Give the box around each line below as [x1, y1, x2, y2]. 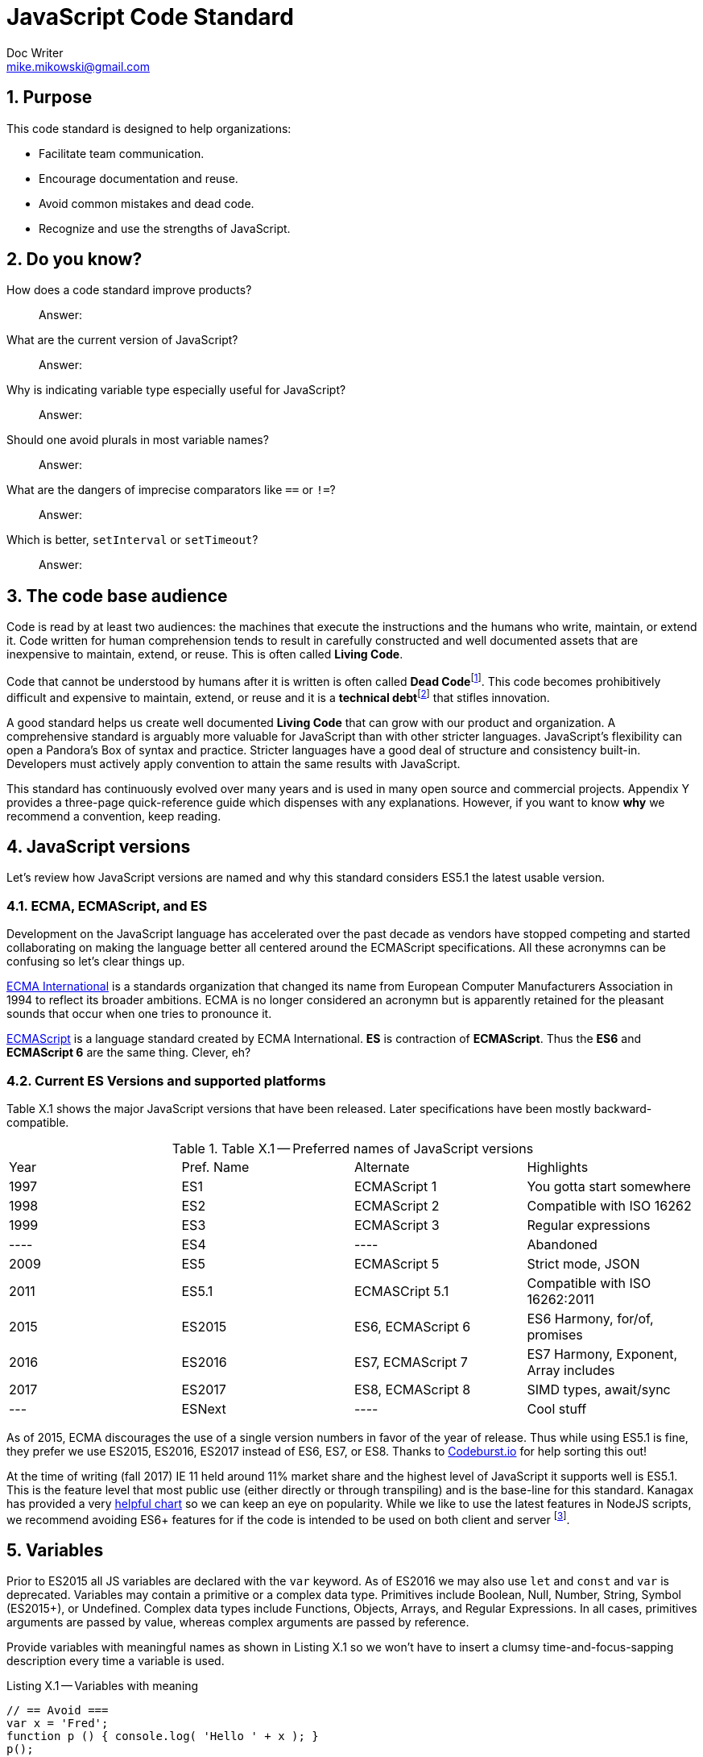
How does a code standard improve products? [6, 283, 252, 297]
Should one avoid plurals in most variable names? [6, 433, 269, 447]
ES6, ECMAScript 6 [354, 1318, 471, 1335]
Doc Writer [6, 45, 64, 60]
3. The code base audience [6, 585, 228, 606]
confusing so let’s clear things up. [6, 954, 185, 969]
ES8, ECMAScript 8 [354, 1381, 471, 1398]
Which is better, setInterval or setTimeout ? [6, 533, 258, 547]
